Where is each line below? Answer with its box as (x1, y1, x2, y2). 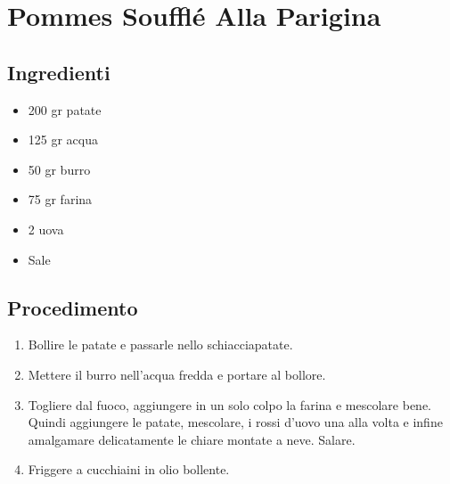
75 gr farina (28, 190, 93, 209)
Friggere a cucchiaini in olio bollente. (28, 460, 230, 479)
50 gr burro (28, 160, 91, 178)
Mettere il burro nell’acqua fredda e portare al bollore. (28, 365, 326, 383)
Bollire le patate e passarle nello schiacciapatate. (28, 335, 293, 354)
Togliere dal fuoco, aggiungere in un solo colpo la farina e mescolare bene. (28, 395, 431, 414)
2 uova (28, 219, 64, 238)
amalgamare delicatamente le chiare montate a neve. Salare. (28, 430, 356, 448)
